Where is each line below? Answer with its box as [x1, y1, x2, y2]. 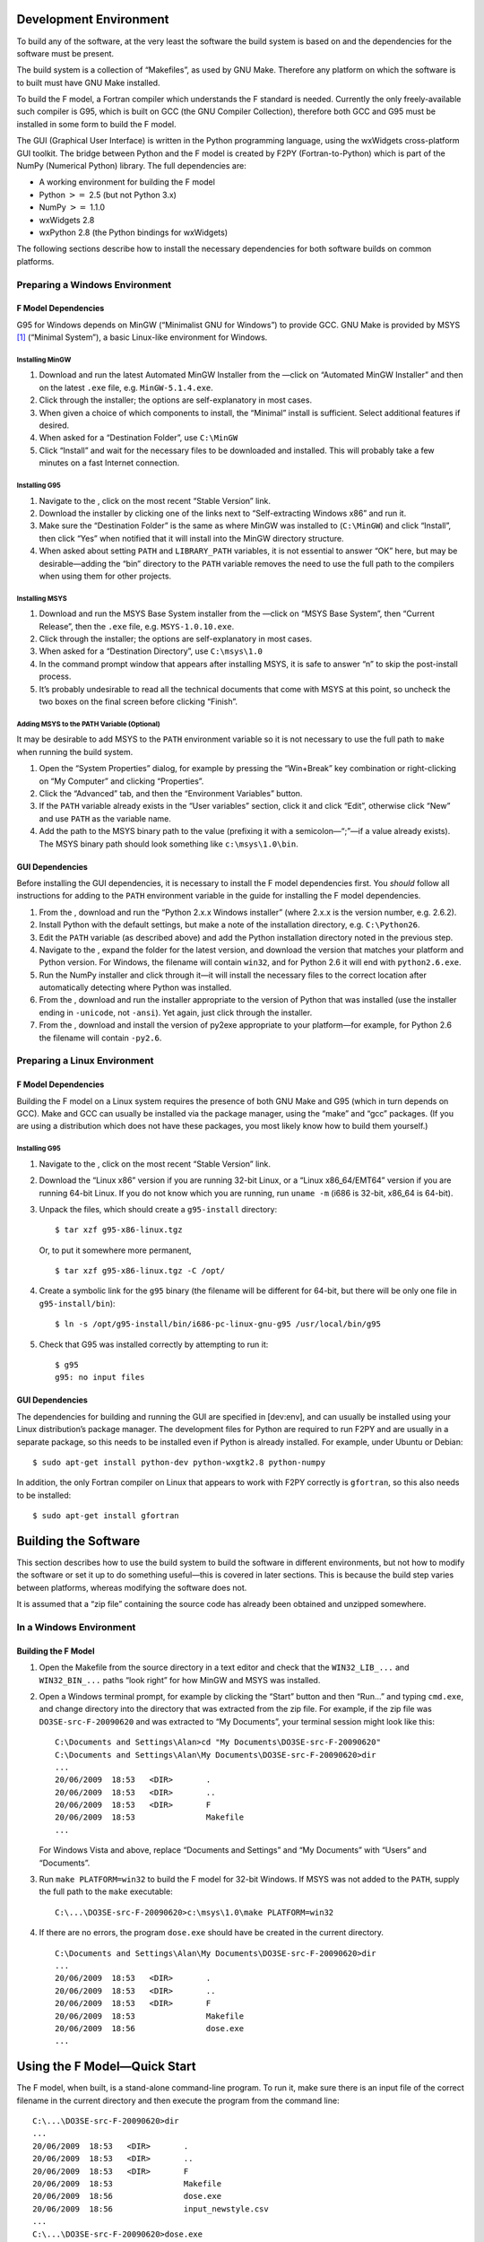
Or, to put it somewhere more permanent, [39, 1245, 192, 1256]
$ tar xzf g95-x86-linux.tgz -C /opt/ [55, 1265, 226, 1276]
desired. [39, 420, 70, 430]
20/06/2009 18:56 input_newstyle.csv [32, 2203, 269, 2214]
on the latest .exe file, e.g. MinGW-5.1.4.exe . [39, 382, 214, 393]
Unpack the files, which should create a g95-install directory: [39, 1204, 278, 1214]
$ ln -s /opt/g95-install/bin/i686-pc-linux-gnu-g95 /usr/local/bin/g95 [55, 1319, 381, 1329]
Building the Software [16, 1534, 141, 1549]
